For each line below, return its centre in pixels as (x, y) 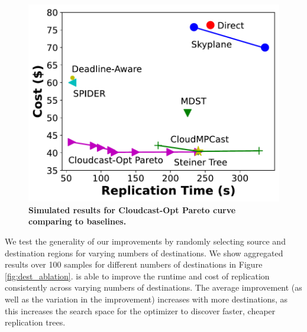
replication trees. (35, 322)
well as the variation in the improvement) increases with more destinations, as (146, 299)
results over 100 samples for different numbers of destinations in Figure (134, 264)
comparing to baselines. (77, 221)
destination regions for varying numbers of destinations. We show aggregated (144, 253)
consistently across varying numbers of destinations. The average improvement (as (153, 287)
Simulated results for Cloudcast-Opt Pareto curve (132, 209)
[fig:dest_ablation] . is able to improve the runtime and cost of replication (137, 276)
